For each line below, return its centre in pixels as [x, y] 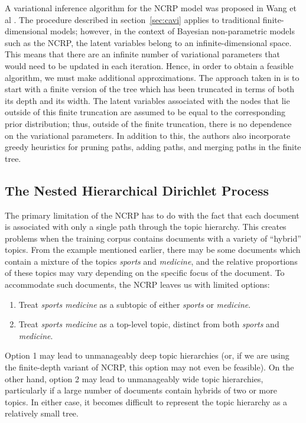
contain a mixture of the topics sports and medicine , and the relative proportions [151, 261]
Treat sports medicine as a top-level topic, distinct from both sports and [149, 324]
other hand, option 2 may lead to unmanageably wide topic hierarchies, [134, 378]
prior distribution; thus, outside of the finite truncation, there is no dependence [148, 123]
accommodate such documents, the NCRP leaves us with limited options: [137, 284]
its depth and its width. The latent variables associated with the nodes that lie [147, 100]
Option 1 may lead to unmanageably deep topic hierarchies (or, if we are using [147, 355]
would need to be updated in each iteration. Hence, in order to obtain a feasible [149, 65]
